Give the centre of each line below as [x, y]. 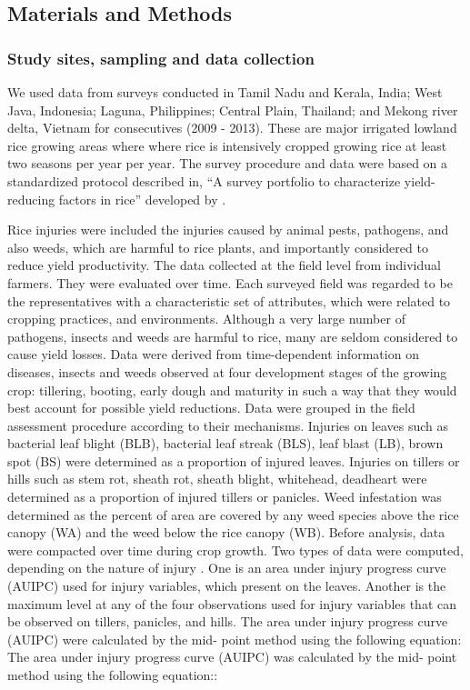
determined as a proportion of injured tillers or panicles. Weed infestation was [225, 497]
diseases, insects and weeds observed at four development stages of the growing [227, 371]
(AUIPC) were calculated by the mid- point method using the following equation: [235, 639]
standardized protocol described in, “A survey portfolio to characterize [204, 180]
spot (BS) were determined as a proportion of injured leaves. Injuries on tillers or [234, 460]
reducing [31, 199]
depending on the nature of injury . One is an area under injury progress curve [227, 568]
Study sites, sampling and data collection [161, 58]
